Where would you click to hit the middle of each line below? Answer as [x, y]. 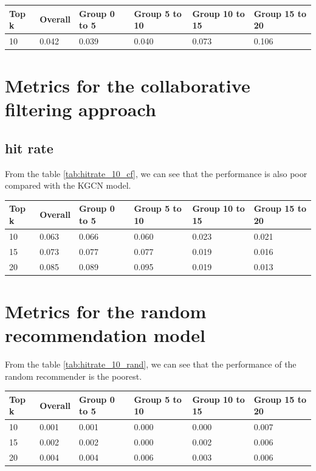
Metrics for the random [106, 311]
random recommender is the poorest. [74, 376]
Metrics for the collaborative [128, 85]
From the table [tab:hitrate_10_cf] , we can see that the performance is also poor [156, 173]
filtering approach [81, 109]
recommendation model [105, 335]
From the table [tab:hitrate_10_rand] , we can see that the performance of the [151, 364]
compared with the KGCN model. [68, 185]
